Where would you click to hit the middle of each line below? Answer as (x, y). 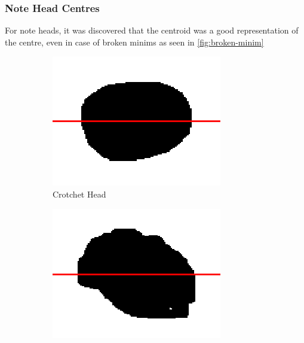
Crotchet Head (79, 194)
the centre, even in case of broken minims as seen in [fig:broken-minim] (134, 42)
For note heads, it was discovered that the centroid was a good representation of (152, 30)
